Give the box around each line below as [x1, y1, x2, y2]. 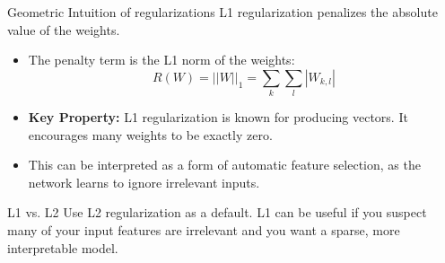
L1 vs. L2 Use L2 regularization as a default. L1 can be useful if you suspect [7, 203, 427, 222]
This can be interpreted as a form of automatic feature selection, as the [28, 155, 421, 174]
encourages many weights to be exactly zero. [28, 125, 273, 144]
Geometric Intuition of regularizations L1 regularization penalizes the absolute [7, 3, 438, 21]
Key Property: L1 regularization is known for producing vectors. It [28, 108, 408, 127]
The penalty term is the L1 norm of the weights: [28, 50, 295, 69]
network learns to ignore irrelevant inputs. [28, 172, 260, 191]
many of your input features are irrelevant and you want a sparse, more [7, 221, 400, 240]
